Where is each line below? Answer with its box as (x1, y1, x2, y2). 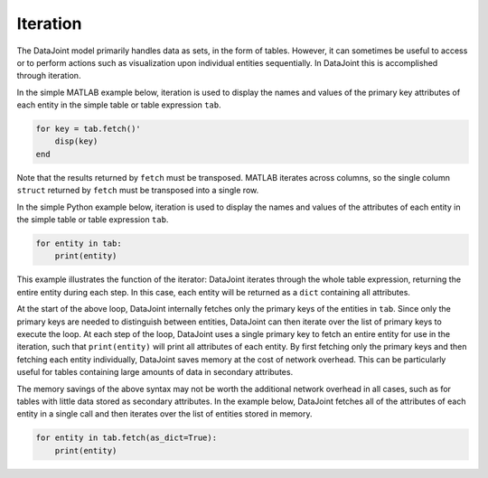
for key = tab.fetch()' (35, 124, 142, 135)
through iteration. (16, 70, 81, 81)
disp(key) (54, 136, 99, 146)
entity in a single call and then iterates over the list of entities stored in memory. (16, 408, 313, 419)
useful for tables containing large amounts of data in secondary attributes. (16, 367, 294, 378)
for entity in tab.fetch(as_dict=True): (35, 433, 217, 443)
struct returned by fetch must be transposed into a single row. (16, 185, 259, 196)
